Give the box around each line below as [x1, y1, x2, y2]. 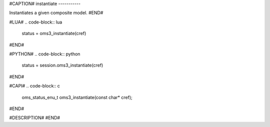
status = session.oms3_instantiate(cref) [21, 62, 103, 68]
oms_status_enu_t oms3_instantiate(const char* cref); [21, 94, 132, 100]
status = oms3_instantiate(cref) [21, 30, 86, 36]
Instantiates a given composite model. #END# [9, 10, 103, 16]
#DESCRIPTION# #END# [9, 115, 60, 121]
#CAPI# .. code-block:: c [9, 83, 60, 89]
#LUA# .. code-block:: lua [9, 19, 62, 25]
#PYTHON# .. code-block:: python [9, 50, 80, 57]
